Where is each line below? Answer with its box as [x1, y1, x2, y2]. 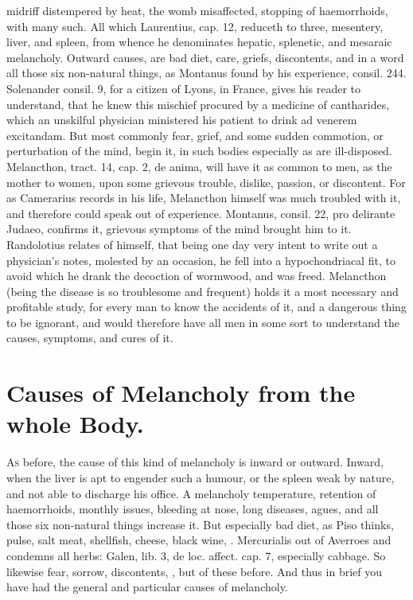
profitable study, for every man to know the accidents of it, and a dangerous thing [6, 298, 407, 315]
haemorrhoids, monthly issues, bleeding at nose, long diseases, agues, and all [6, 501, 379, 517]
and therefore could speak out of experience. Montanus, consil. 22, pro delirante [6, 205, 395, 221]
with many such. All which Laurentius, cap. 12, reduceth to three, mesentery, [6, 18, 384, 34]
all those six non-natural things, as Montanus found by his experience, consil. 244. [6, 64, 407, 81]
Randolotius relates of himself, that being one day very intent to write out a [6, 236, 378, 252]
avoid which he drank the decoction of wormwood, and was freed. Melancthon [6, 267, 387, 284]
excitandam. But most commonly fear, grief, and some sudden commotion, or [6, 127, 384, 143]
